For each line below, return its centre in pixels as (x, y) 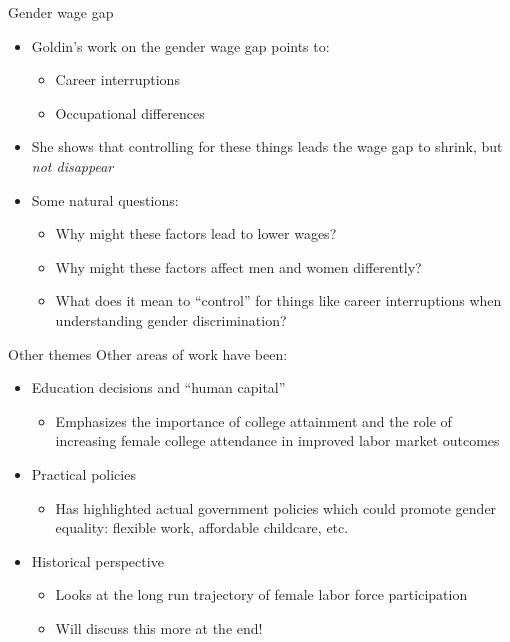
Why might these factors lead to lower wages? (196, 233)
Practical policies (83, 473)
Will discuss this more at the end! (159, 627)
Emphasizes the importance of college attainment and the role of (253, 420)
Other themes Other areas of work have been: (148, 353)
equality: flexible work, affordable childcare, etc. (202, 527)
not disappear (72, 165)
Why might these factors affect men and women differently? (238, 266)
